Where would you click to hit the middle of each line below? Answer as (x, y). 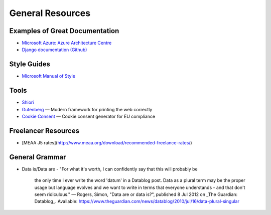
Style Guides (30, 64)
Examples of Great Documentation (64, 31)
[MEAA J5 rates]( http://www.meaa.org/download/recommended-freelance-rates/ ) (107, 142)
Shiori (28, 102)
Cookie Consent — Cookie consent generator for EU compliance (89, 117)
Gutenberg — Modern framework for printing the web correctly (87, 109)
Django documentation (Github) (54, 50)
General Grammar (38, 157)
